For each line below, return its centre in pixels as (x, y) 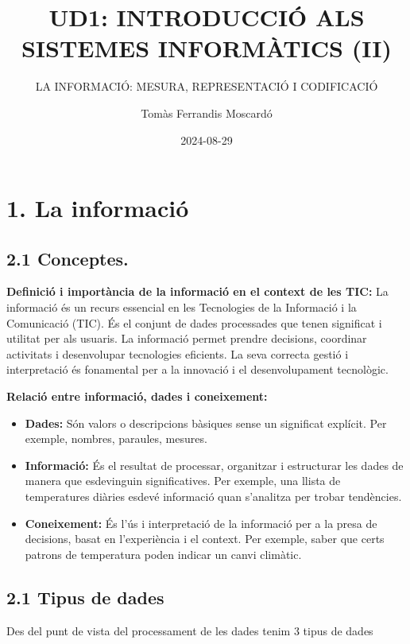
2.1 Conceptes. (68, 258)
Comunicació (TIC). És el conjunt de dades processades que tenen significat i (194, 322)
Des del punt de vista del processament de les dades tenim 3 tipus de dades (190, 630)
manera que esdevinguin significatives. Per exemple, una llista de (183, 481)
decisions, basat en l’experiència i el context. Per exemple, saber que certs (205, 539)
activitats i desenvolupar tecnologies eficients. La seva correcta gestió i (178, 353)
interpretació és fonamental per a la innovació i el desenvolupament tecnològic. (197, 369)
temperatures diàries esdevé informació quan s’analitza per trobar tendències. (213, 497)
